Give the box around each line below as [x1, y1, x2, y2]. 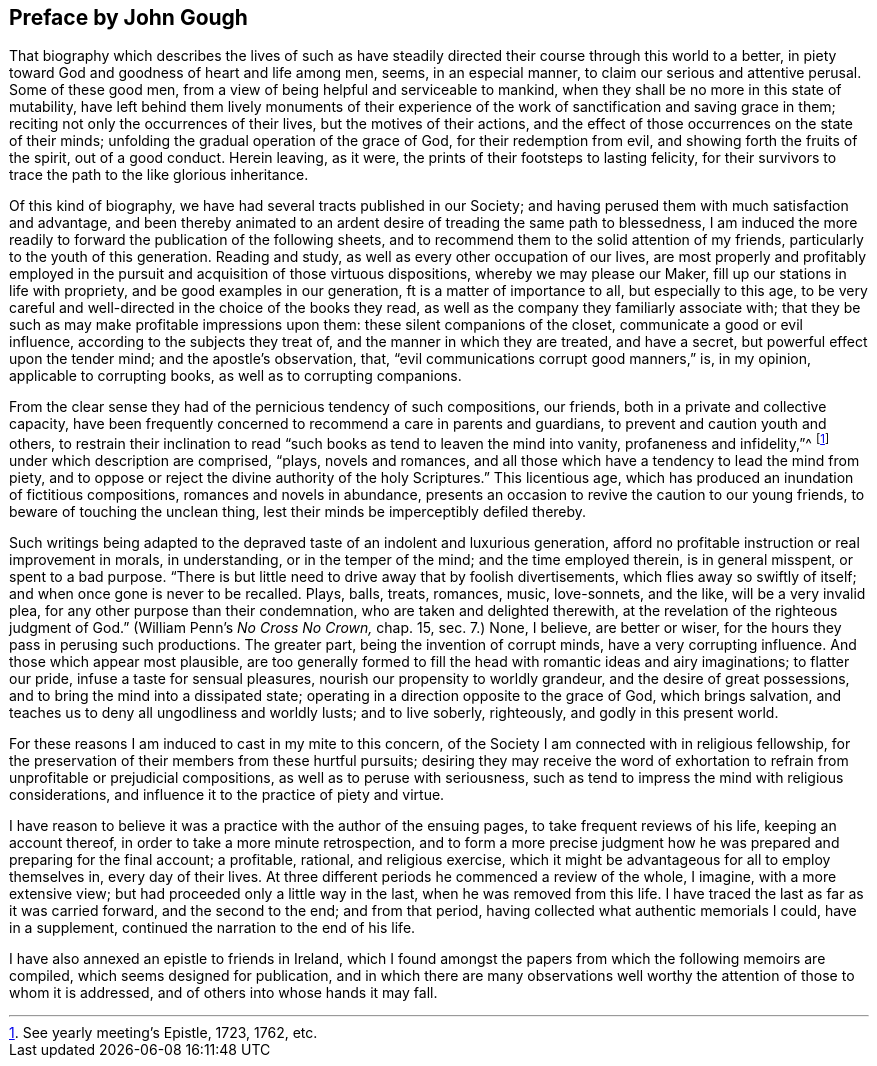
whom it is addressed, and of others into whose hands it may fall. [9, 984, 438, 1002]
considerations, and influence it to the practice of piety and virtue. [9, 786, 445, 804]
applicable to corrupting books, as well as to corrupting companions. [9, 367, 462, 385]
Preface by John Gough [9, 5, 248, 30]
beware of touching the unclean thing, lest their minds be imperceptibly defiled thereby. [9, 503, 587, 521]
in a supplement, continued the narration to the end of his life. [9, 919, 416, 937]
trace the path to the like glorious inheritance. [9, 166, 309, 184]
